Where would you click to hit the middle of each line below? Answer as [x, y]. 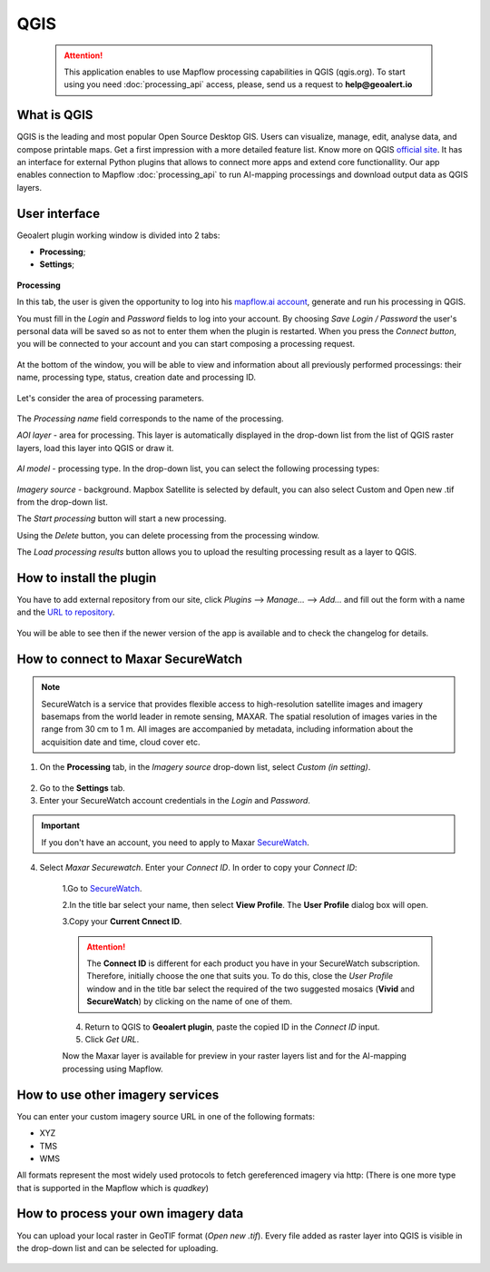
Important [61, 825]
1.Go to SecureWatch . [102, 888]
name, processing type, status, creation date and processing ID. [137, 378]
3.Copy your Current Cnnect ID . [122, 922]
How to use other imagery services [118, 1095]
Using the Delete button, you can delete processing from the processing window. [168, 535]
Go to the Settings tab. [83, 788]
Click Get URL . [112, 1040]
